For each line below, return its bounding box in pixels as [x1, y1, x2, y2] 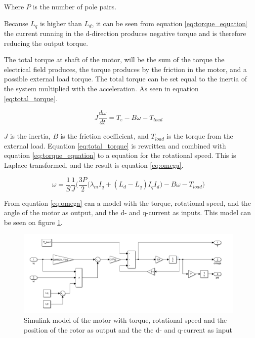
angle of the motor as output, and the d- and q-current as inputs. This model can [4, 207, 251, 218]
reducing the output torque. [4, 38, 88, 48]
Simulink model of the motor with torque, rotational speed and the [24, 315, 227, 325]
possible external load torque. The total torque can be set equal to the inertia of [4, 74, 247, 84]
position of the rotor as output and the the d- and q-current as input [24, 324, 232, 335]
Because [4, 18, 28, 28]
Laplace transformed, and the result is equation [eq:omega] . [4, 160, 184, 170]
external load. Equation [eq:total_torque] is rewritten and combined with [4, 140, 226, 150]
